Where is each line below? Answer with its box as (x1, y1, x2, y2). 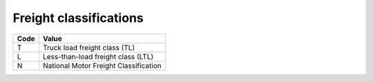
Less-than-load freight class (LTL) (42, 51, 154, 61)
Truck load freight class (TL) (42, 43, 135, 52)
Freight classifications (12, 10, 144, 25)
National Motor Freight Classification (42, 60, 162, 70)
